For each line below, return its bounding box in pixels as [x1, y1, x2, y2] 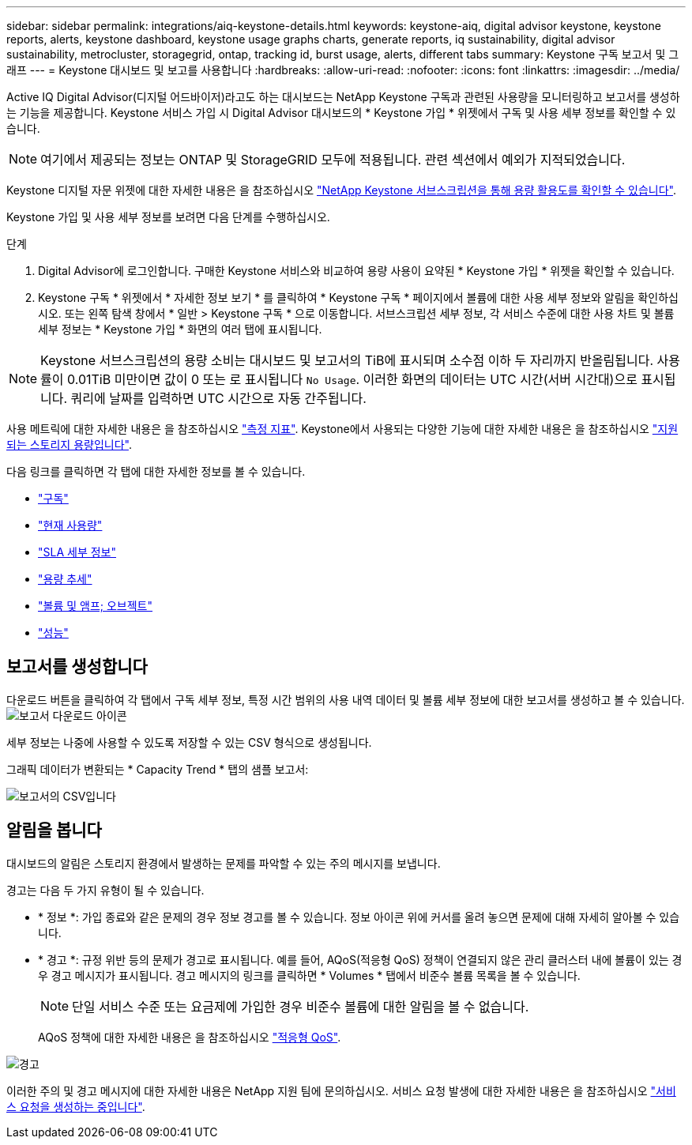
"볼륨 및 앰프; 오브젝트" [38, 599, 152, 612]
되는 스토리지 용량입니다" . [6, 438, 132, 451]
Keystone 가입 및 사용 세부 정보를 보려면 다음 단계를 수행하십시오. [6, 210, 330, 224]
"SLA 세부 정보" [38, 545, 116, 559]
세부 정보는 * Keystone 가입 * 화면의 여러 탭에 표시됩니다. [38, 322, 322, 336]
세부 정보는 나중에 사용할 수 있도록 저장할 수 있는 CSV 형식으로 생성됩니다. [6, 735, 372, 749]
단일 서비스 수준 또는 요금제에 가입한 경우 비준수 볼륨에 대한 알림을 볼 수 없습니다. [72, 998, 529, 1015]
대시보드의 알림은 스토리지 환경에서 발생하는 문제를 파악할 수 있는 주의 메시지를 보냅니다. [6, 856, 441, 870]
